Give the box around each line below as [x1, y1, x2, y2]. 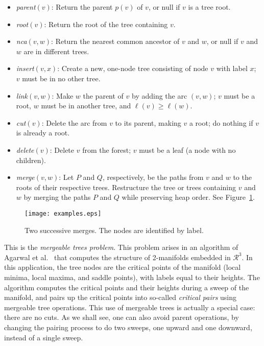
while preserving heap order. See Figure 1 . [122, 192, 255, 202]
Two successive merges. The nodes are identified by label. [25, 224, 204, 235]
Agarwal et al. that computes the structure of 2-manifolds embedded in [4, 251, 231, 262]
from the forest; [82, 144, 131, 155]
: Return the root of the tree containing [44, 18, 168, 29]
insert [16, 63, 34, 74]
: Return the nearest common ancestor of [51, 36, 180, 47]
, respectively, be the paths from [102, 172, 204, 182]
